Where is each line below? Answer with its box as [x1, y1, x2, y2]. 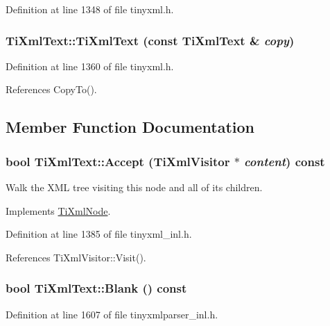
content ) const [244, 152, 325, 170]
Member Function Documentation [6, 116, 255, 138]
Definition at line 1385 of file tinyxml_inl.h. [6, 227, 192, 241]
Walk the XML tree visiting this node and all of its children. [6, 180, 263, 194]
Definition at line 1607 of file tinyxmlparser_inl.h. [6, 307, 218, 321]
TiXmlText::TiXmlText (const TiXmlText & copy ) [6, 31, 295, 49]
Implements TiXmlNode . [6, 203, 111, 218]
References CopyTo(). [6, 82, 97, 97]
